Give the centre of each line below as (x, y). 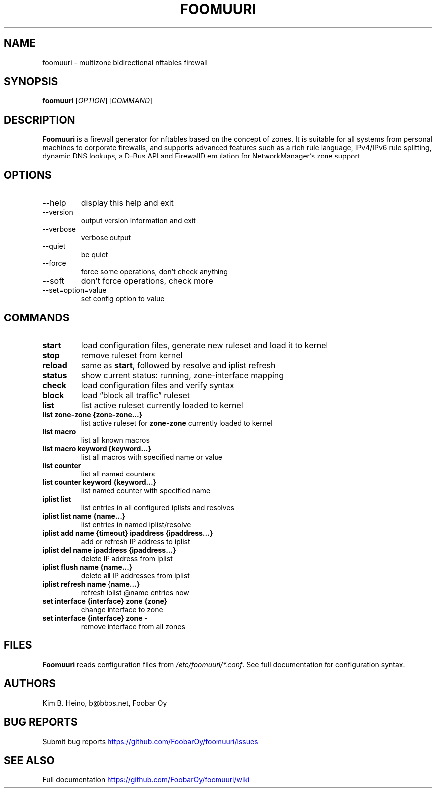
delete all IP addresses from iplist (135, 575)
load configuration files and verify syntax (158, 385)
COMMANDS (37, 317)
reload (55, 365)
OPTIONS (28, 175)
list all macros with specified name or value (152, 457)
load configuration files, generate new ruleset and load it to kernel (204, 345)
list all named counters (118, 474)
